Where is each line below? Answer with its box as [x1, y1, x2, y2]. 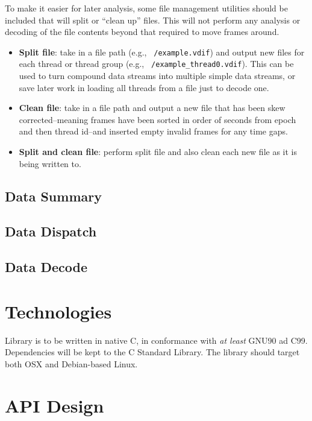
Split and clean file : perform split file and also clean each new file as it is [19, 145, 297, 158]
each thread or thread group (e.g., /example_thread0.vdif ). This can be [19, 57, 294, 70]
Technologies [5, 299, 112, 323]
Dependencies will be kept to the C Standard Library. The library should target [5, 346, 300, 358]
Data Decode [5, 258, 87, 276]
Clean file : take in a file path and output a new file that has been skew [19, 101, 285, 114]
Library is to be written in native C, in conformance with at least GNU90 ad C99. [5, 334, 308, 346]
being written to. [19, 157, 81, 169]
